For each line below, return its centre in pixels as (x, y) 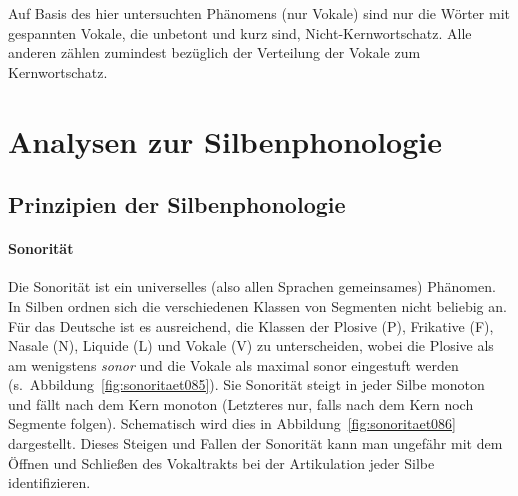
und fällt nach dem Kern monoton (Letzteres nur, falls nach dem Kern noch (241, 403)
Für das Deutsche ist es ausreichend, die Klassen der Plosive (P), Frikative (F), (251, 325)
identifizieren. (49, 482)
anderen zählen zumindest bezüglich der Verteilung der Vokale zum (214, 52)
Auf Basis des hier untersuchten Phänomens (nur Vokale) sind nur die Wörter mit (259, 13)
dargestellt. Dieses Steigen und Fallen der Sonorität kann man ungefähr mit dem (255, 443)
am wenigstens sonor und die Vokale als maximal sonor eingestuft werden (233, 364)
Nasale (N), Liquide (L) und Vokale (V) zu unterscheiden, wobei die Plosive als (251, 345)
